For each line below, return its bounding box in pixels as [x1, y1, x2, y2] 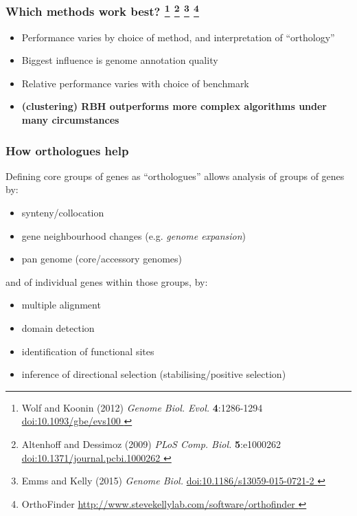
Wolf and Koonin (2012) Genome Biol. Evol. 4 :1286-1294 [21, 400, 263, 414]
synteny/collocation [21, 205, 104, 220]
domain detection [21, 321, 95, 335]
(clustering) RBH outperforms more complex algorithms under [21, 99, 327, 113]
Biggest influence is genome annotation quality [21, 53, 218, 67]
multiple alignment [21, 298, 101, 312]
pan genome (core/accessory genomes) [21, 251, 182, 266]
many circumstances [21, 113, 119, 127]
